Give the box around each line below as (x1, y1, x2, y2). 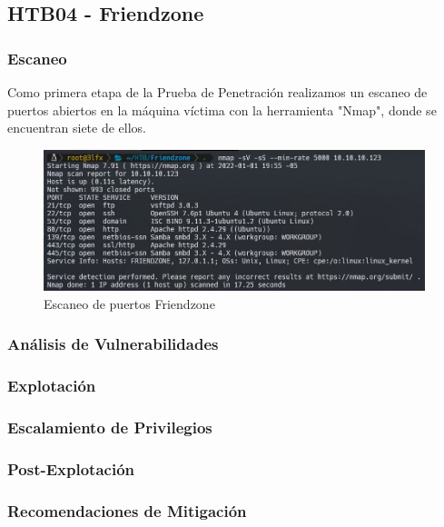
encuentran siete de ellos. (7, 118, 147, 137)
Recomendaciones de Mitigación (7, 499, 247, 522)
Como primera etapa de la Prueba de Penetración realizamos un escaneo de (7, 83, 428, 101)
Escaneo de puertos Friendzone (44, 293, 215, 313)
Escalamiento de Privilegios (7, 415, 212, 438)
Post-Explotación (7, 457, 135, 480)
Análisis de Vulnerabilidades (7, 333, 219, 355)
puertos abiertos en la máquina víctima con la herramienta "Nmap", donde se (7, 100, 437, 119)
